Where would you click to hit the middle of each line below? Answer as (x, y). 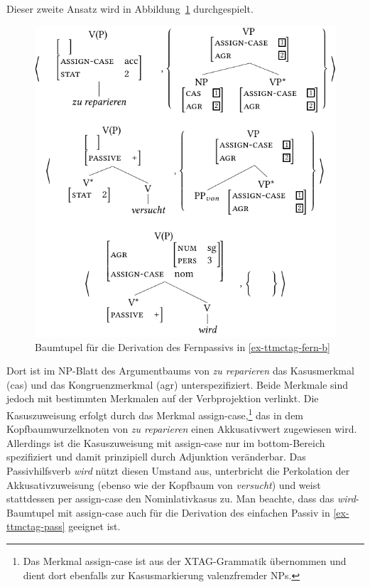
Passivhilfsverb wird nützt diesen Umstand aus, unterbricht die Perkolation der (178, 470)
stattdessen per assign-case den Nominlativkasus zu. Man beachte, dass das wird (181, 499)
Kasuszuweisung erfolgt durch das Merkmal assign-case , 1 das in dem (155, 414)
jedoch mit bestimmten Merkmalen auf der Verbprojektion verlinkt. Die (163, 398)
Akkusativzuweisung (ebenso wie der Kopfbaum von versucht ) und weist (164, 484)
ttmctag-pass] (36, 526)
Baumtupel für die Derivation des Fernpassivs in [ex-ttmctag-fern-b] (183, 346)
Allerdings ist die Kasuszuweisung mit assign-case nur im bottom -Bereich (166, 442)
